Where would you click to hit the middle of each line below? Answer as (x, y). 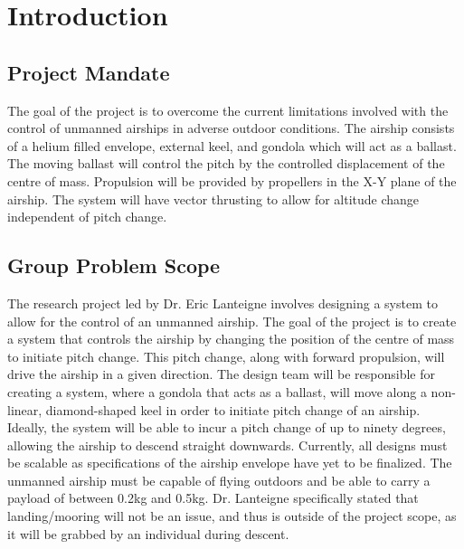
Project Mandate (89, 72)
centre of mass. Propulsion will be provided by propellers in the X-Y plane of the (232, 180)
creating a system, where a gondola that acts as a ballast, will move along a (217, 391)
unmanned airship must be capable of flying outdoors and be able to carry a (219, 480)
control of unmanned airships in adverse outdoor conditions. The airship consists (231, 128)
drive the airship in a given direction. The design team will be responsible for (222, 374)
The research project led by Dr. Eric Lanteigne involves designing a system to (223, 303)
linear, (25, 409)
